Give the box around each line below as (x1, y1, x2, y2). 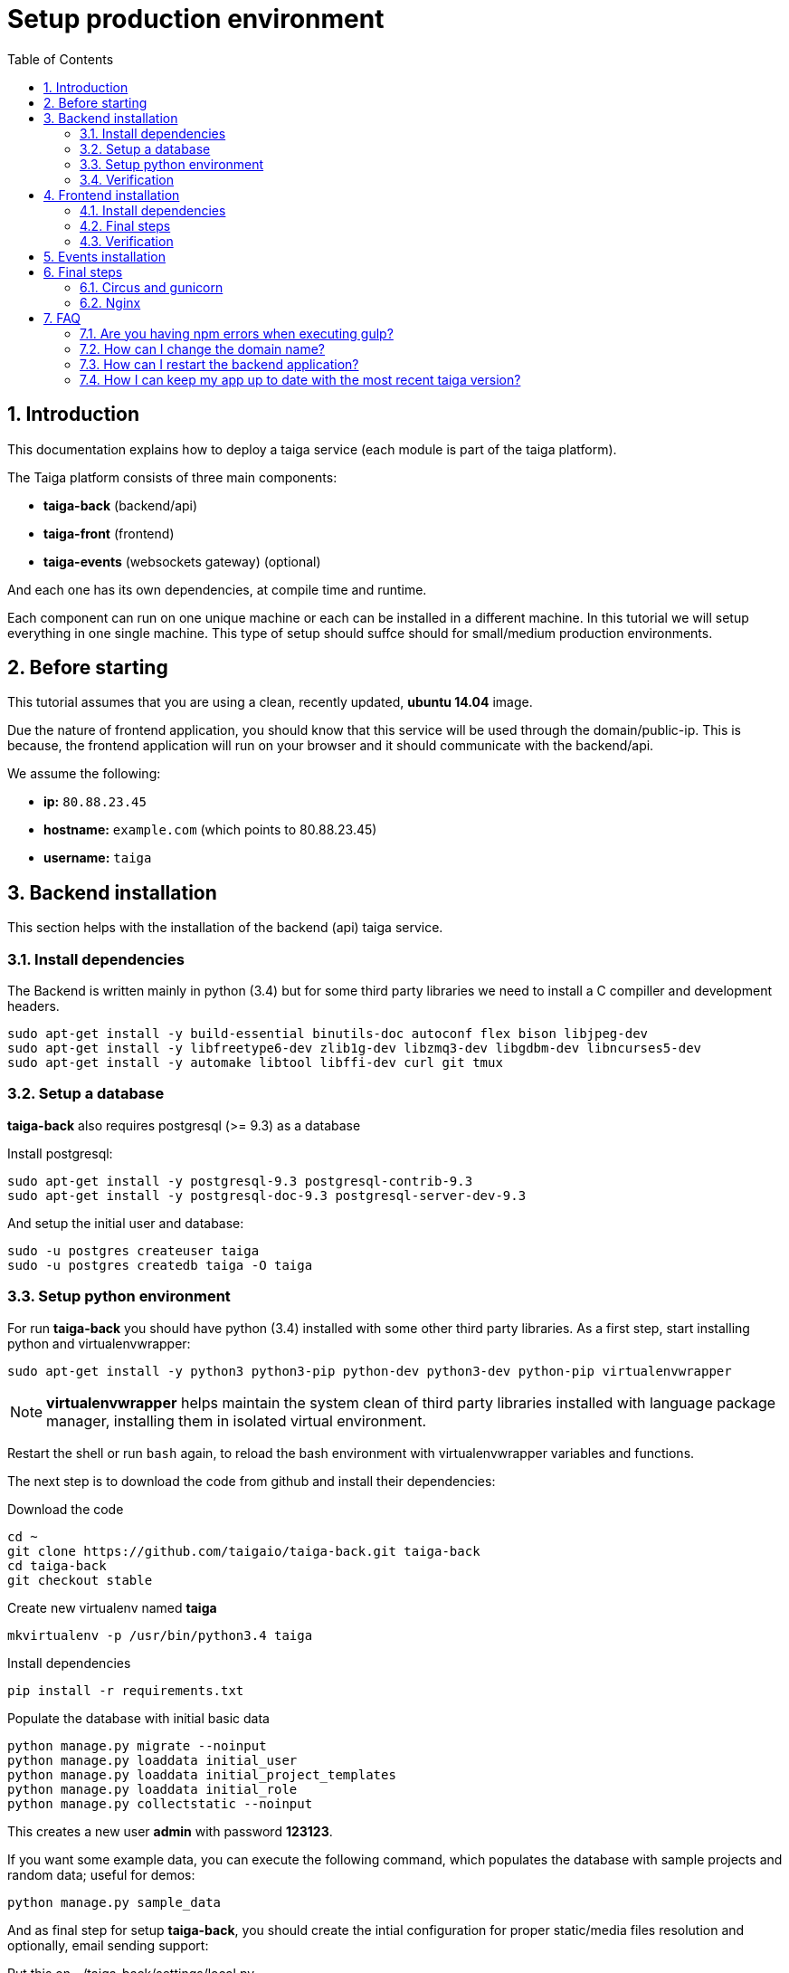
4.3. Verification (80, 233, 174, 249)
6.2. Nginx (80, 294, 141, 310)
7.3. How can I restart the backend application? (80, 356, 359, 372)
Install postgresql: (7, 1145, 113, 1161)
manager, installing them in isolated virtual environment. (46, 1411, 427, 1430)
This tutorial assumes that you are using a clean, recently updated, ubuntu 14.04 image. (7, 694, 533, 710)
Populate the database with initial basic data (7, 1710, 270, 1726)
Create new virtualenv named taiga (7, 1599, 217, 1616)
